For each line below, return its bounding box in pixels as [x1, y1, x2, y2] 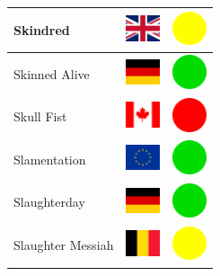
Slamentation [13, 149, 86, 168]
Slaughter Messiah [13, 236, 114, 254]
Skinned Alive [13, 64, 90, 83]
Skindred [13, 20, 70, 39]
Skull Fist [13, 107, 67, 126]
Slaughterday [13, 192, 85, 211]
